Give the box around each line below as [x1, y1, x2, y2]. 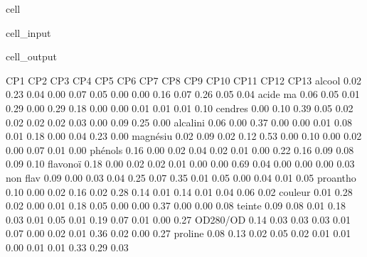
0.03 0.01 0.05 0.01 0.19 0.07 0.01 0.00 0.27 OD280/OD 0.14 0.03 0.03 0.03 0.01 [6, 212, 351, 226]
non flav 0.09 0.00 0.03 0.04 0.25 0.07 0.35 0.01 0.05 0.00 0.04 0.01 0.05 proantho [6, 170, 356, 185]
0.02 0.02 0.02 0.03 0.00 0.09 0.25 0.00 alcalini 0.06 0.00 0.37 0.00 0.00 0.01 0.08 [6, 114, 352, 129]
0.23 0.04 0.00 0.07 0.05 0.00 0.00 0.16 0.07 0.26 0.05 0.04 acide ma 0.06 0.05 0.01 [6, 87, 360, 102]
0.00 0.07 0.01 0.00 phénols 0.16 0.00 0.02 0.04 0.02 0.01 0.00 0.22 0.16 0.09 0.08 [6, 142, 354, 157]
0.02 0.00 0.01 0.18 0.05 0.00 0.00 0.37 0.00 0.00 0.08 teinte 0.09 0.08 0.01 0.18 [6, 198, 346, 213]
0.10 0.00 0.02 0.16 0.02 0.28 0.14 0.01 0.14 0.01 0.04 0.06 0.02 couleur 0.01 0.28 [6, 184, 353, 199]
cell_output [6, 49, 57, 64]
